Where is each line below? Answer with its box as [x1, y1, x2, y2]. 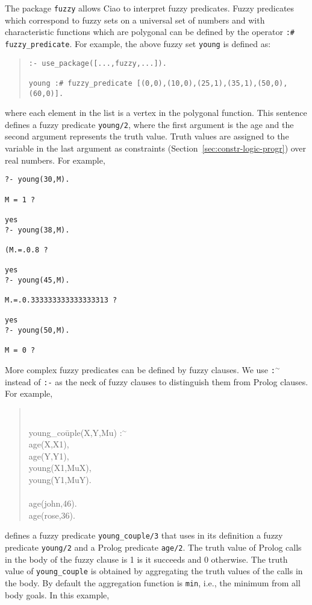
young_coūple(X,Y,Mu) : [28, 426, 122, 438]
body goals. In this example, [5, 588, 110, 601]
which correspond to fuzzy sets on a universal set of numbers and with [5, 13, 265, 26]
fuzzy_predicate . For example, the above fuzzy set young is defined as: [5, 37, 271, 50]
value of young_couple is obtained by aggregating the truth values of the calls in [5, 565, 303, 577]
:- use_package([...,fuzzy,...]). [28, 59, 167, 68]
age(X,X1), [28, 438, 69, 450]
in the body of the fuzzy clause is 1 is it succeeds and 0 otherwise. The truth [5, 552, 288, 565]
